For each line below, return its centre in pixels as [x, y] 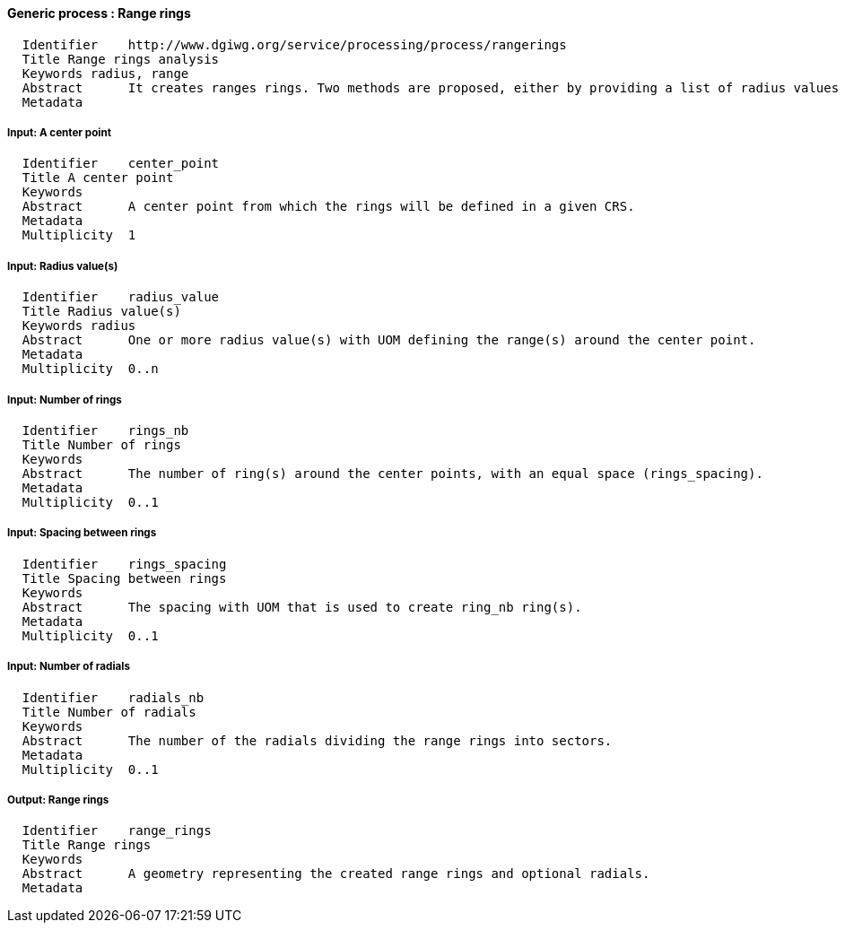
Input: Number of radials [69, 667]
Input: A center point [59, 133]
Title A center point [98, 178]
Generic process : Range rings [99, 13]
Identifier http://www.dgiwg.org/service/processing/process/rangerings [294, 44]
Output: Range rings [58, 800]
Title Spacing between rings [124, 578]
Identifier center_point [121, 164]
